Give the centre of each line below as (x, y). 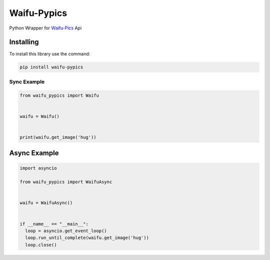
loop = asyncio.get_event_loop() (66, 231)
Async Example (34, 153)
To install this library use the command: (50, 54)
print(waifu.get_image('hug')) (58, 137)
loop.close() (41, 245)
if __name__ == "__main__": (54, 224)
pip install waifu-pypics (51, 67)
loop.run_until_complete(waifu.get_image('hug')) (87, 238)
